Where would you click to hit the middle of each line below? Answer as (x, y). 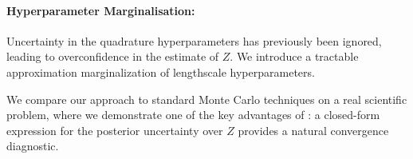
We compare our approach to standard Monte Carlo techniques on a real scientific (207, 99)
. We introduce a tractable (294, 56)
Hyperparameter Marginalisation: (101, 10)
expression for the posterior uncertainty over (115, 130)
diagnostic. (33, 146)
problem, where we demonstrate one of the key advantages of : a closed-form (193, 115)
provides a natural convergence (313, 130)
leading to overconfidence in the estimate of (113, 56)
